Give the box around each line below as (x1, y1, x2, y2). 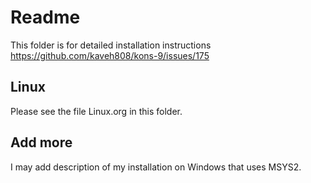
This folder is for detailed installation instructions (10, 39, 212, 51)
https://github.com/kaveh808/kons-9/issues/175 (10, 49, 210, 61)
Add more (10, 134, 73, 151)
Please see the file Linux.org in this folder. (10, 105, 183, 117)
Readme (10, 6, 81, 29)
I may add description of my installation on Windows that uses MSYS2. (10, 161, 302, 173)
